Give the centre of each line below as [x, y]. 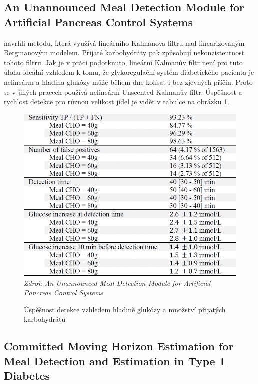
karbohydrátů [45, 319]
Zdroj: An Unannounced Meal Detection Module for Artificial [117, 283]
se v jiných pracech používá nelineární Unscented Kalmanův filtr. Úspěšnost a [123, 92]
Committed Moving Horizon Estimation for [119, 346]
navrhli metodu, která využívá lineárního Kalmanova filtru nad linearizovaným [124, 43]
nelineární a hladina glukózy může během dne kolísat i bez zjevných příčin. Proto [128, 82]
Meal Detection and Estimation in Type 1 [115, 361]
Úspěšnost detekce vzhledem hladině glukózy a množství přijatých [125, 309]
